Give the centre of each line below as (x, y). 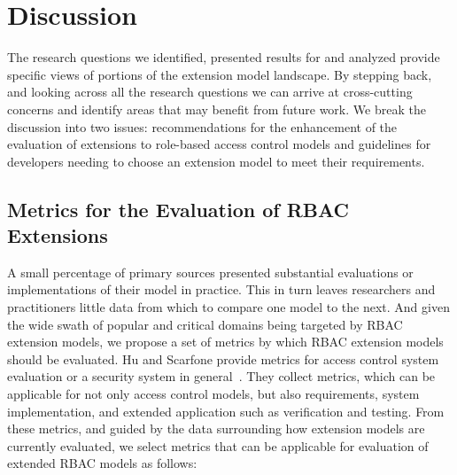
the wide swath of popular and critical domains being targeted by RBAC (205, 324)
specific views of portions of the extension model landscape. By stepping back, (220, 74)
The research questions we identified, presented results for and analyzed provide (224, 57)
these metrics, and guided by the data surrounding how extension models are (216, 428)
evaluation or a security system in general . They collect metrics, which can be (221, 376)
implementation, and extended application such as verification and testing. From (226, 411)
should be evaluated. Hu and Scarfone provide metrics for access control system (223, 358)
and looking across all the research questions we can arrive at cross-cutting (210, 92)
